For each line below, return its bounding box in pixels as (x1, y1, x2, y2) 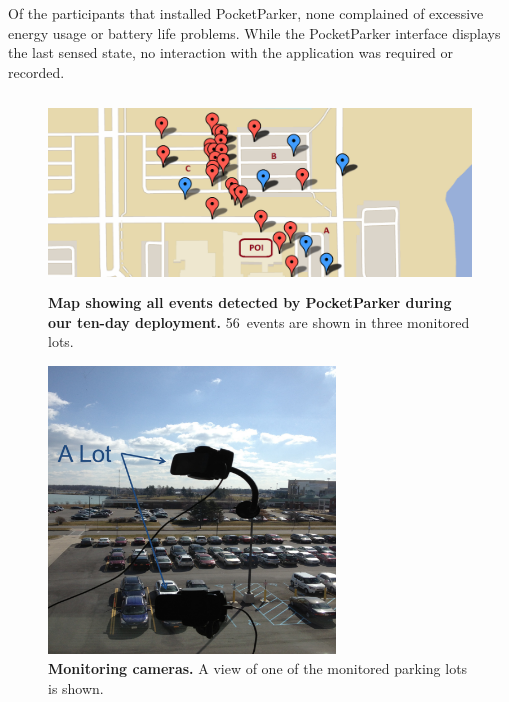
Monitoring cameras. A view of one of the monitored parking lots (48, 657, 468, 678)
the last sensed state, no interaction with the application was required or (8, 42, 454, 63)
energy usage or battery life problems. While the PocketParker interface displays (8, 22, 501, 43)
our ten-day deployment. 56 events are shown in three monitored (48, 311, 470, 332)
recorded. (8, 61, 65, 82)
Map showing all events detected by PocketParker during (48, 291, 452, 312)
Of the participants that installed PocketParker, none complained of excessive (8, 3, 484, 23)
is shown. (48, 677, 104, 698)
